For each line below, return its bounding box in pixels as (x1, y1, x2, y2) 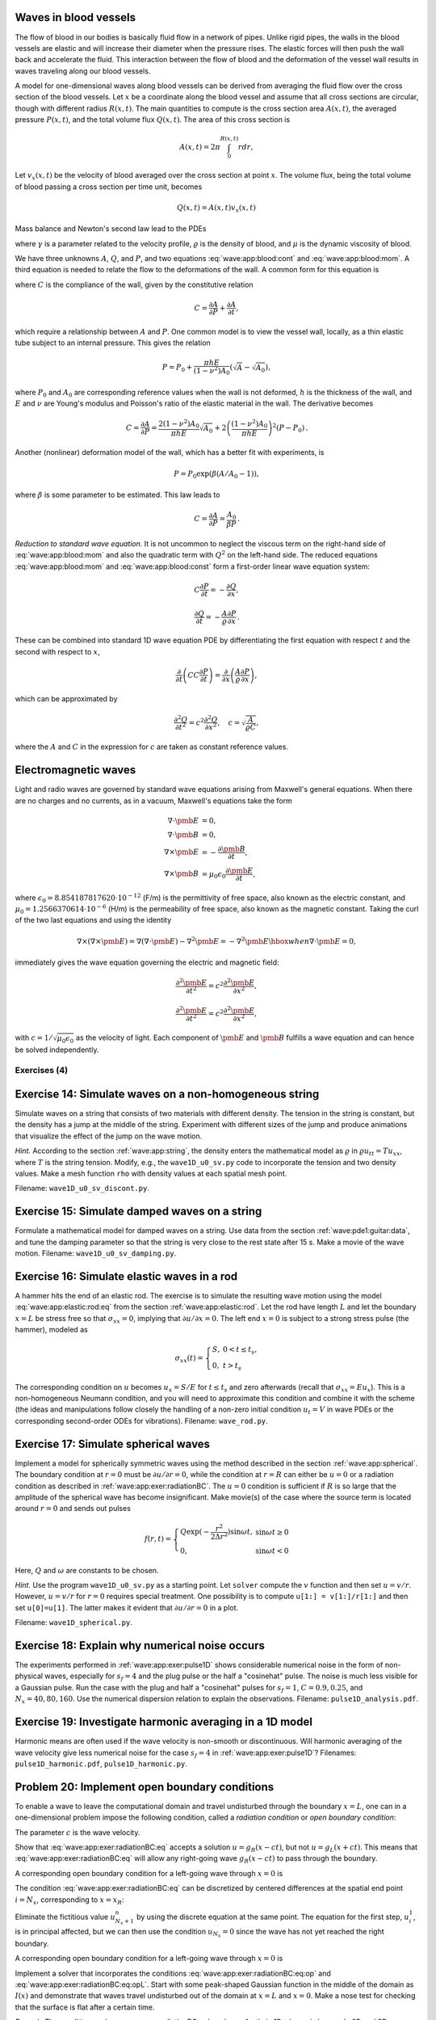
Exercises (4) (15, 1065, 69, 1076)
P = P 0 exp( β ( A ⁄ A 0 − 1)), (174, 469, 259, 480)
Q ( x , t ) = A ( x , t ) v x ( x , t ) (176, 203, 256, 214)
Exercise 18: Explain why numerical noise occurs (15, 1639, 266, 1652)
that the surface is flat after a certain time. (15, 2002, 155, 2012)
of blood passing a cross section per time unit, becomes (15, 182, 203, 191)
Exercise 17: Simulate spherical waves (15, 1437, 210, 1450)
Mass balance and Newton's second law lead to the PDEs (15, 224, 207, 234)
